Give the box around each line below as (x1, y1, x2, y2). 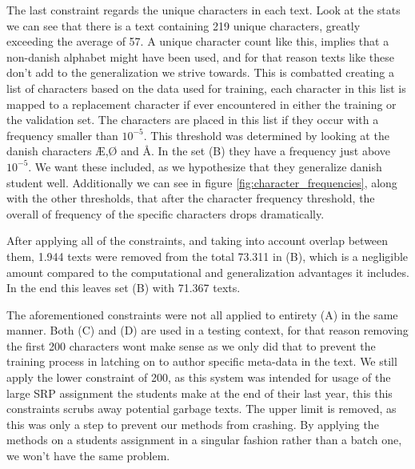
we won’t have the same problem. (6, 447, 170, 464)
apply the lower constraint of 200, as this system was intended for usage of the (6, 369, 391, 386)
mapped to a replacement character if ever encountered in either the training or (6, 95, 397, 112)
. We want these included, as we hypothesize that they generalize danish (28, 158, 382, 174)
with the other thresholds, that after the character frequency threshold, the (6, 190, 375, 206)
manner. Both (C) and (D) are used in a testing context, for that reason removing (6, 322, 409, 339)
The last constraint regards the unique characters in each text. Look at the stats (6, 2, 401, 18)
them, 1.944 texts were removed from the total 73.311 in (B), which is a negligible (6, 247, 409, 264)
